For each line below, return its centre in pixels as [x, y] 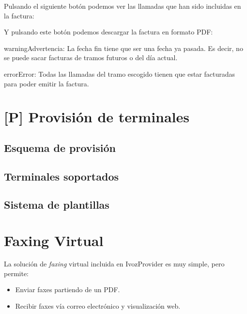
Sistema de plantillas [57, 205]
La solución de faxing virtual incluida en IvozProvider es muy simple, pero [114, 264]
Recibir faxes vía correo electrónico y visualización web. [98, 306]
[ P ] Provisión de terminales [97, 117]
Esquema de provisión [60, 147]
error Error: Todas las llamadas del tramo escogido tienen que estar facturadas [120, 74]
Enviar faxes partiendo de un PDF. [68, 289]
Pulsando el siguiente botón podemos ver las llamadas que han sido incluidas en [123, 6]
